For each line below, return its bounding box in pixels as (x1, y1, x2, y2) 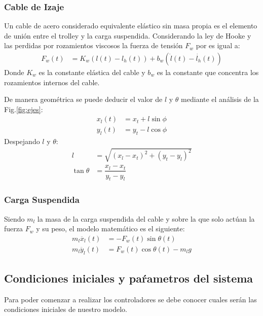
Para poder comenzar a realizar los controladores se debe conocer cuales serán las (4, 294, 257, 304)
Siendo (4, 213, 25, 224)
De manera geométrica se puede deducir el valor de (4, 94, 163, 104)
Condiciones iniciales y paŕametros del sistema (4, 270, 253, 286)
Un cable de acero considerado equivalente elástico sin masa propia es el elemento (4, 20, 257, 31)
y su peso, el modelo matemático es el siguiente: (36, 223, 185, 234)
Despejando (4, 136, 40, 147)
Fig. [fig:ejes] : (4, 103, 43, 114)
